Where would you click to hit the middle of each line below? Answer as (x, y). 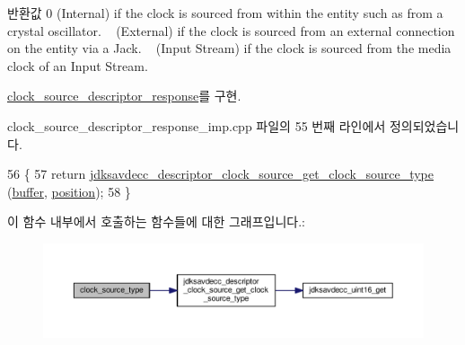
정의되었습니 (424, 125)
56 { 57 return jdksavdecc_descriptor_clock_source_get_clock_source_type (220, 174)
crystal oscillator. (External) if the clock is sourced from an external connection (231, 30)
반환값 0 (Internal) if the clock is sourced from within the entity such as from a (225, 13)
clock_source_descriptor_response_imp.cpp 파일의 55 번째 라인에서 (197, 125)
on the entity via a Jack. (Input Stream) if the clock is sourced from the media (229, 48)
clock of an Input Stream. (78, 65)
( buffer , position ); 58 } (69, 191)
